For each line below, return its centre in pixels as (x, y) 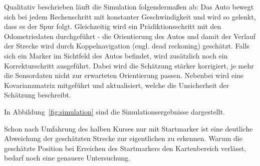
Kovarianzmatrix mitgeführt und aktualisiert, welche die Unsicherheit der (117, 85)
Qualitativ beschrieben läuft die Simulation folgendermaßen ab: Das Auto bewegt (129, 6)
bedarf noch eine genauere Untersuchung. (67, 158)
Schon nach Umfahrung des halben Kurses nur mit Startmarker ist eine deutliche (128, 128)
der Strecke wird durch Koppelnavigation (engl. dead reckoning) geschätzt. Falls (127, 46)
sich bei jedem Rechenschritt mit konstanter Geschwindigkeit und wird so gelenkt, (130, 16)
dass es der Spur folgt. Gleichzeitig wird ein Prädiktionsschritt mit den (113, 26)
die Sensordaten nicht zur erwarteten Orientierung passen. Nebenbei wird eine (124, 75)
